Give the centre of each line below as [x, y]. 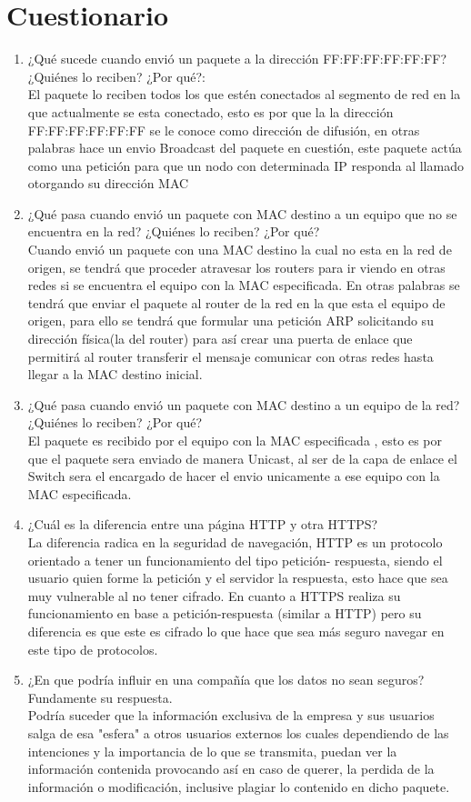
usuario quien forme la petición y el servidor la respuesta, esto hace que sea [238, 578]
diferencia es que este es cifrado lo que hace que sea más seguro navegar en [236, 631]
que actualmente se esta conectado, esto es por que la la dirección [210, 111]
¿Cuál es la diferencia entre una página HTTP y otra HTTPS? [203, 524]
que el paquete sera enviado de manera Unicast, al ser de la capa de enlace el [242, 458]
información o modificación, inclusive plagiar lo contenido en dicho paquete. [239, 786]
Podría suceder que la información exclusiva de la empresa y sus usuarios [231, 715]
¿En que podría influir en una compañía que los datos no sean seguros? [226, 680]
